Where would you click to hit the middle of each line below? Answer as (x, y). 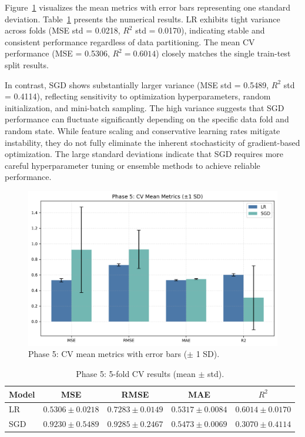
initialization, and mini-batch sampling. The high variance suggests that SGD (145, 107)
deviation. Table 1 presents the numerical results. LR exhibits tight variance (143, 19)
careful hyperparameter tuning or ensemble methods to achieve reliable (133, 165)
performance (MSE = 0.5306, (57, 53)
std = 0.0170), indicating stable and (200, 30)
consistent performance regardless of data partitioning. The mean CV (130, 41)
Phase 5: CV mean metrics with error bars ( (108, 354)
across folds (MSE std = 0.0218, (63, 30)
